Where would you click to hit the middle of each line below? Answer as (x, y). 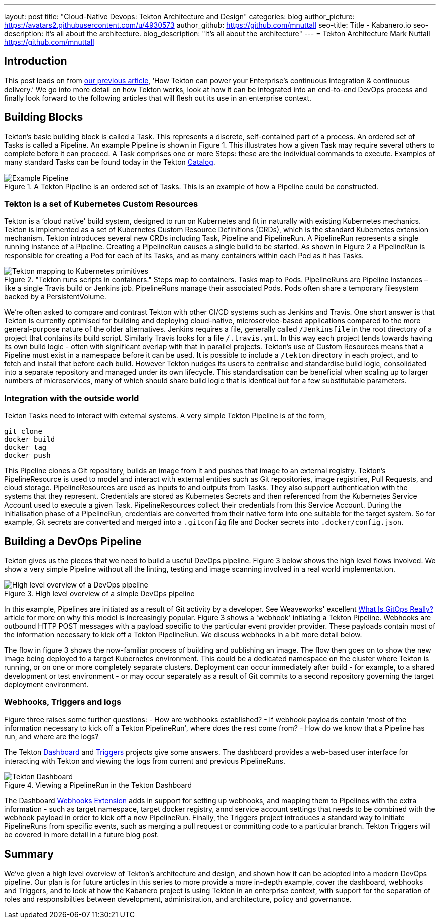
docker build (30, 439)
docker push (27, 455)
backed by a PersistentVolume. (55, 297)
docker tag (25, 447)
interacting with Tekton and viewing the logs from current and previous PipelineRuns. (145, 761)
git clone (23, 431)
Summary (29, 854)
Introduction (36, 61)
